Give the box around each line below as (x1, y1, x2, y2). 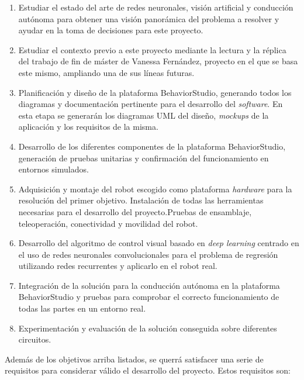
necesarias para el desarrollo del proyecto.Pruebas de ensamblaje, (18, 205, 252, 217)
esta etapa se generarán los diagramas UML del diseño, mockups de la (18, 109, 269, 121)
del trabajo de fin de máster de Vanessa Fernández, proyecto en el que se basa (18, 55, 298, 67)
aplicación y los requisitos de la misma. (18, 120, 158, 133)
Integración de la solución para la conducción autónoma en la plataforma (18, 279, 280, 291)
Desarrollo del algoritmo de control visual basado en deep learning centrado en (18, 237, 299, 249)
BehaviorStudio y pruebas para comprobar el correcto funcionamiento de (18, 291, 279, 303)
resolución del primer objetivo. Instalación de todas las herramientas (18, 194, 264, 206)
